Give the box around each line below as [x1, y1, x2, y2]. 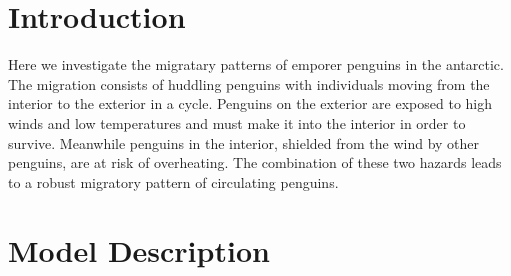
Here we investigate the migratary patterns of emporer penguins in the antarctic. [8, 54, 504, 75]
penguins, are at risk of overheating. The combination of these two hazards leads [8, 152, 502, 173]
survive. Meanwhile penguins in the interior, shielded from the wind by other [8, 132, 480, 153]
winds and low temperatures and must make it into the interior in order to [8, 112, 466, 133]
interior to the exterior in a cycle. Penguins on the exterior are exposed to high [8, 93, 493, 114]
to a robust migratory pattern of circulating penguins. [8, 171, 339, 192]
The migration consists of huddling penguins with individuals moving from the [8, 73, 490, 94]
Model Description [8, 230, 270, 271]
